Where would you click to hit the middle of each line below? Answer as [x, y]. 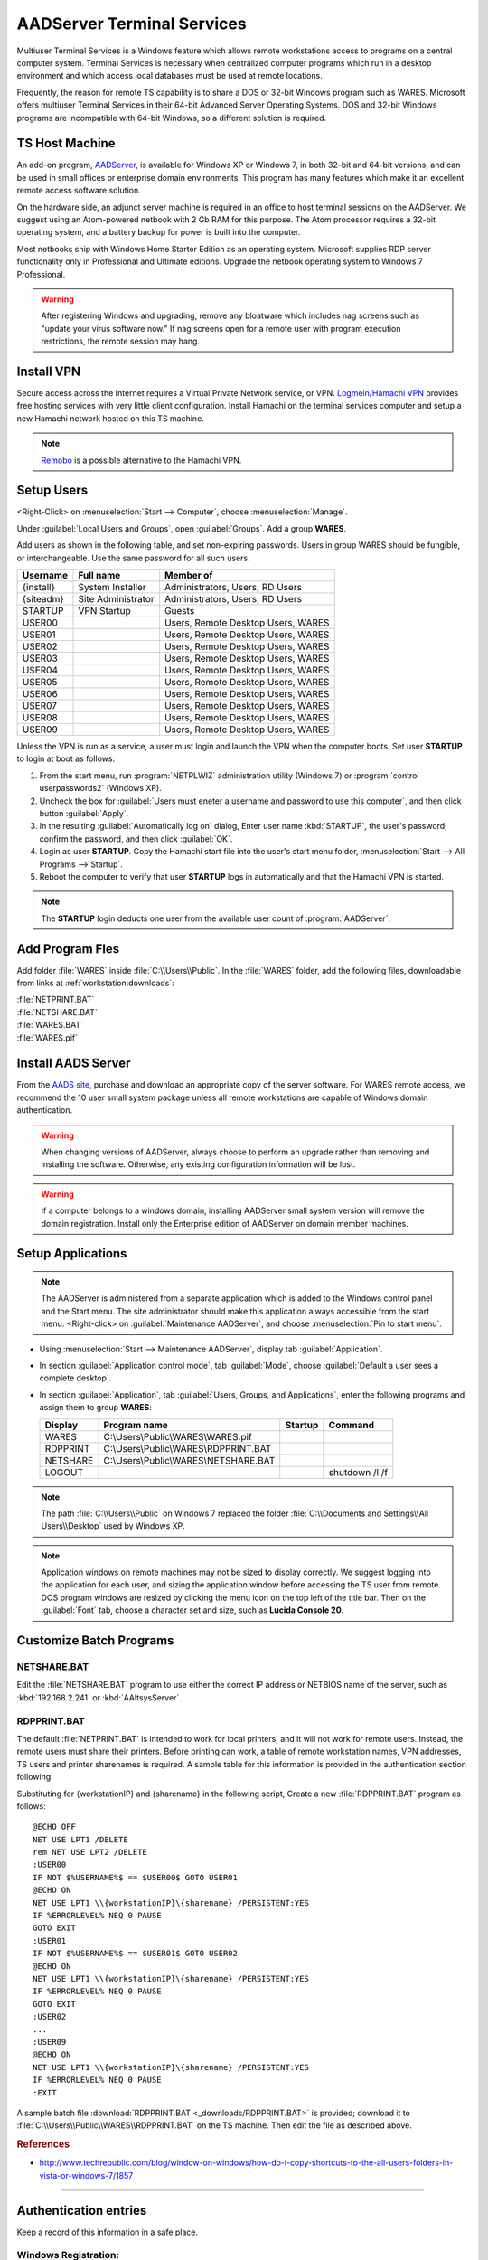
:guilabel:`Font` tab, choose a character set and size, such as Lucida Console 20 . [192, 1610]
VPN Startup [104, 611]
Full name [99, 576]
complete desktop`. [75, 1378]
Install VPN [49, 371]
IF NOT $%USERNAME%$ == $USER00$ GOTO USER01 [136, 1877]
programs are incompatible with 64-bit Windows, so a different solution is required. [172, 118]
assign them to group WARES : [96, 1408]
